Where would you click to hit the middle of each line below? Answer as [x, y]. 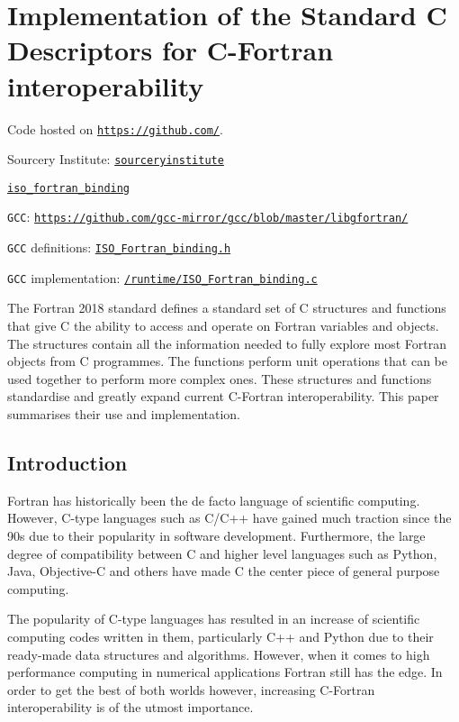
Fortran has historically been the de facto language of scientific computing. [214, 500]
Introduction [67, 462]
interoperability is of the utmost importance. [130, 707]
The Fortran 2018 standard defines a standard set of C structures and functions [227, 308]
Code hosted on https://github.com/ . [115, 128]
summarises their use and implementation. [124, 414]
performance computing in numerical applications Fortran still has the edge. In [225, 672]
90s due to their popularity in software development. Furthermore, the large [216, 535]
